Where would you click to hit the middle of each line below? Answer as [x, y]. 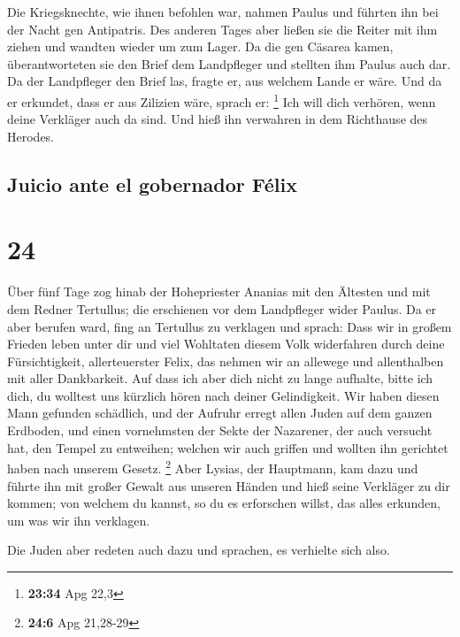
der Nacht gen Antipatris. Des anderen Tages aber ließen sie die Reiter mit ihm [222, 29]
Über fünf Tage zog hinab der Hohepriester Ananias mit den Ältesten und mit [219, 292]
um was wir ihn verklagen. [79, 520]
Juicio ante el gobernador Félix [152, 184]
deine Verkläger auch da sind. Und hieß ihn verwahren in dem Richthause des [218, 119]
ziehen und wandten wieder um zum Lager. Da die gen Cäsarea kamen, [200, 46]
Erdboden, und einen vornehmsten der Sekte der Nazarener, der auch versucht [220, 430]
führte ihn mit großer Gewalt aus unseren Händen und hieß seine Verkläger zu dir [229, 485]
